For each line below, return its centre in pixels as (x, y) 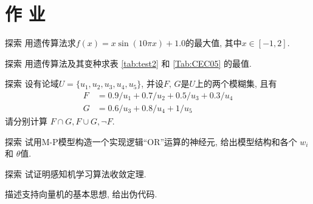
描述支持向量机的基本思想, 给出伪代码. (81, 194)
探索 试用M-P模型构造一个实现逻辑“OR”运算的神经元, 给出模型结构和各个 (151, 141)
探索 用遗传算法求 (40, 43)
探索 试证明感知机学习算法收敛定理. (76, 173)
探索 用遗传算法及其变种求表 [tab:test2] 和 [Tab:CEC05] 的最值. (128, 63)
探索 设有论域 (32, 83)
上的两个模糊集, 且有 (236, 83)
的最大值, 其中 (214, 43)
